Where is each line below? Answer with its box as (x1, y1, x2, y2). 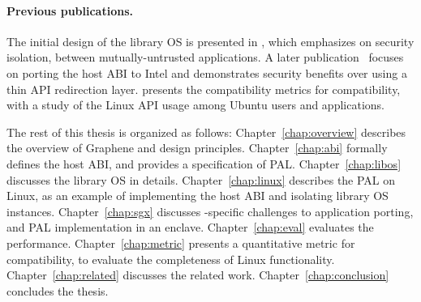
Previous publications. (6, 2, 133, 19)
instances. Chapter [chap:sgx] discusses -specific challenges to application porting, (6, 202, 414, 219)
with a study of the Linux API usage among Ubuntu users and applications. (6, 96, 384, 113)
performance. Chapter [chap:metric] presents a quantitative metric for (6, 234, 355, 251)
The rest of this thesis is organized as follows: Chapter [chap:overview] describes (6, 123, 406, 140)
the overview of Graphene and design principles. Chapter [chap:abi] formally (6, 139, 388, 156)
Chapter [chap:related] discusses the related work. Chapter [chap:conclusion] (6, 266, 389, 283)
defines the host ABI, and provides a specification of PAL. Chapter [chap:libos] (6, 155, 402, 172)
